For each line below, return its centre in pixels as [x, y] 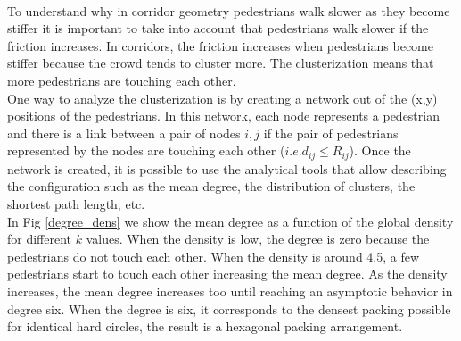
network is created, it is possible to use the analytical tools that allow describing [227, 168]
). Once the [380, 150]
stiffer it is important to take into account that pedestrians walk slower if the [218, 28]
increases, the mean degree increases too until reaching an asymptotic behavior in [230, 291]
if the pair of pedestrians [331, 133]
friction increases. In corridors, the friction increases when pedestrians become [221, 45]
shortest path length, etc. [76, 203]
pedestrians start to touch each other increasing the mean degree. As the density [227, 274]
